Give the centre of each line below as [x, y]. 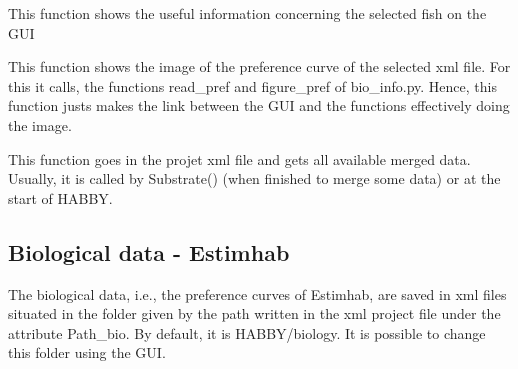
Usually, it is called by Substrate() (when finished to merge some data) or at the [254, 178]
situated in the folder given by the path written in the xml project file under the [254, 313]
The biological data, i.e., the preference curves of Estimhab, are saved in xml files [257, 293]
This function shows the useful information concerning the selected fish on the [247, 13]
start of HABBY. [60, 197]
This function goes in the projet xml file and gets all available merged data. [239, 158]
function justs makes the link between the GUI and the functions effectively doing [259, 105]
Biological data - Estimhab [149, 251]
